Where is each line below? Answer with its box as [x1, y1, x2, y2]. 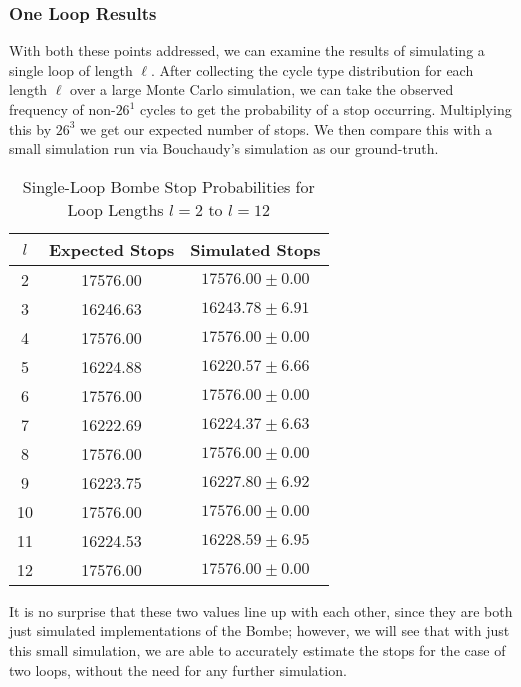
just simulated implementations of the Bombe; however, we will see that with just [9, 620, 510, 641]
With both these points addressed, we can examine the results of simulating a [9, 40, 485, 61]
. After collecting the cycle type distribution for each [151, 59, 474, 80]
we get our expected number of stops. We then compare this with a [80, 118, 493, 139]
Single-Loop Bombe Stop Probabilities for [22, 174, 315, 198]
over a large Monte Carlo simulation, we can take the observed [70, 79, 454, 100]
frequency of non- [9, 99, 116, 119]
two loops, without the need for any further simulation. [9, 659, 347, 680]
